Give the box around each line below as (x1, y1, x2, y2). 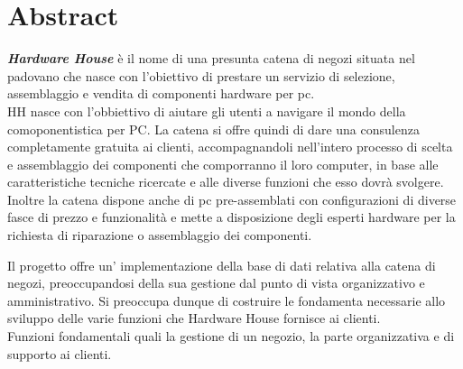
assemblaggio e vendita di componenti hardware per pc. (7, 84, 315, 103)
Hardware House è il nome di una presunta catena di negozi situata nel (7, 49, 415, 68)
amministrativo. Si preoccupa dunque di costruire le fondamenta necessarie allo (7, 291, 446, 309)
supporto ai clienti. (7, 344, 112, 363)
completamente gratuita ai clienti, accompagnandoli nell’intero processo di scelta (7, 137, 453, 156)
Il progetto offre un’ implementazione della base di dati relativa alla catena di (7, 255, 436, 274)
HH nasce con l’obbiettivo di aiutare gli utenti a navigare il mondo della (7, 101, 406, 120)
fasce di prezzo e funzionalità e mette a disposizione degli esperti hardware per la (7, 208, 456, 226)
